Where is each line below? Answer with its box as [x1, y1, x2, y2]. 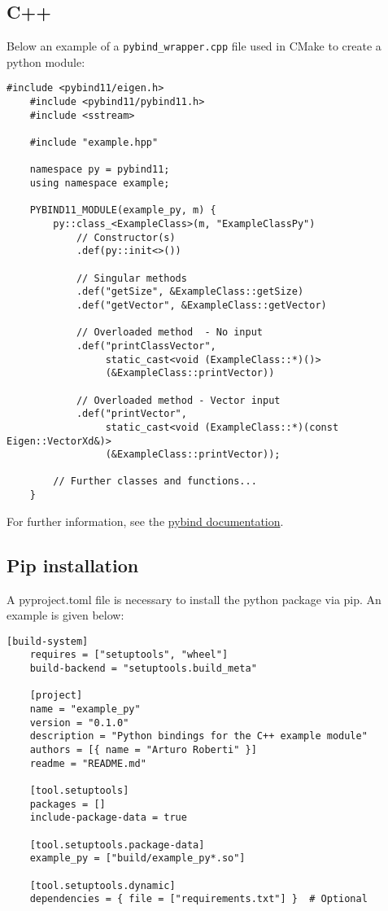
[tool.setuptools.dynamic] [29, 879, 176, 891]
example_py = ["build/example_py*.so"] [29, 852, 246, 865]
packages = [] [29, 798, 106, 810]
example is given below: [7, 607, 124, 624]
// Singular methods [76, 272, 187, 284]
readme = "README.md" [29, 757, 146, 769]
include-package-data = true [29, 812, 187, 824]
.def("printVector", [76, 408, 187, 420]
